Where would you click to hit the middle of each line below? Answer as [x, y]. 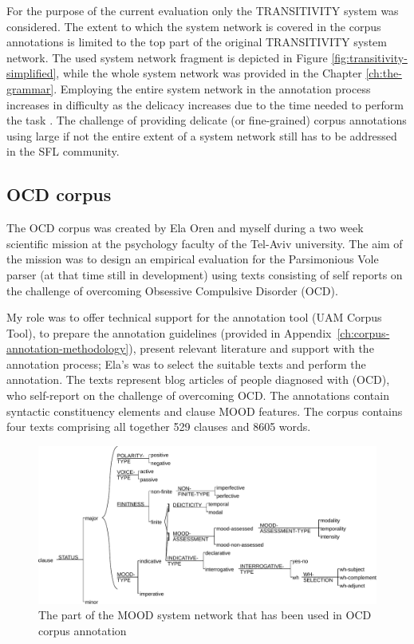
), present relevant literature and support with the [251, 348]
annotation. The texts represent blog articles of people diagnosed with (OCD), [198, 379]
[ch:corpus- [363, 332]
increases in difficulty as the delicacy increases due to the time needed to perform [205, 104]
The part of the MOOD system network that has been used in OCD [205, 615]
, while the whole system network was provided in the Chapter [209, 73]
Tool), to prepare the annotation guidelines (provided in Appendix [169, 332]
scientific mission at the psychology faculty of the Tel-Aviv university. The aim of [205, 243]
